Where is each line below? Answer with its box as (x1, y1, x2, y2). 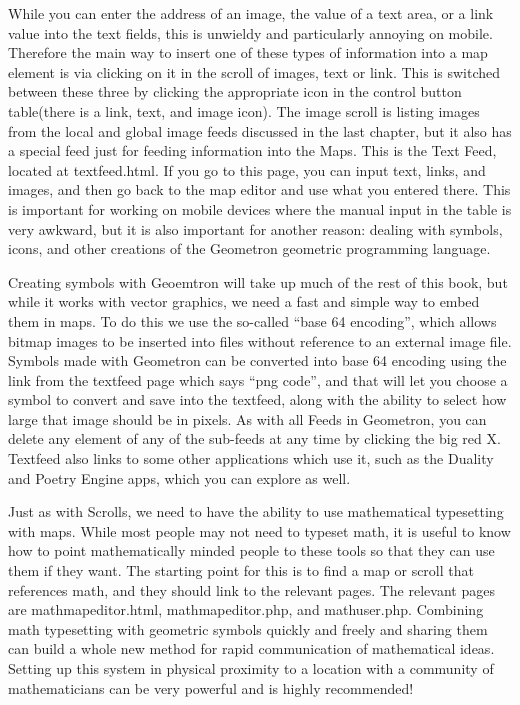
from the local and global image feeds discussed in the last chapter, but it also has (8, 120, 512, 141)
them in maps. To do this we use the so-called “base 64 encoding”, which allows (8, 310, 497, 331)
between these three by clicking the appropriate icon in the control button (8, 81, 462, 102)
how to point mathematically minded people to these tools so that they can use (8, 540, 495, 561)
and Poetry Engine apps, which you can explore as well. (8, 467, 351, 488)
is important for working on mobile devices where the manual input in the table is (8, 198, 512, 219)
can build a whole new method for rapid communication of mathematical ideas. (8, 638, 495, 659)
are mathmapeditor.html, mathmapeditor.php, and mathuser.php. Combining (8, 599, 484, 620)
